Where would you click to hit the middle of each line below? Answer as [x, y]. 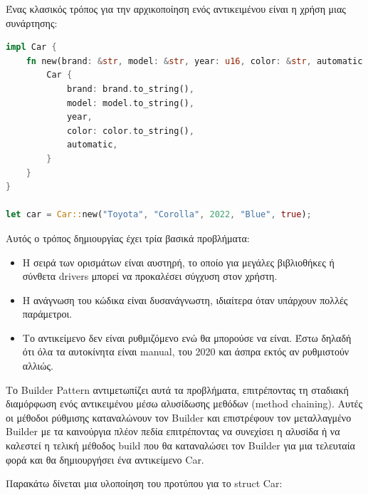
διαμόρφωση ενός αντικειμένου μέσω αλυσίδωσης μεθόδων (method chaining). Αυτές [184, 403]
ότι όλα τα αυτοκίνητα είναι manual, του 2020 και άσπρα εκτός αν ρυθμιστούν [186, 351]
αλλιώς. [38, 366]
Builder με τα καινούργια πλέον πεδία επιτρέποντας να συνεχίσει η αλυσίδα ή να [173, 431]
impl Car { [31, 47]
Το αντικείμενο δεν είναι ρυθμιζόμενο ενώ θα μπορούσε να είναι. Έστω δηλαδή [187, 337]
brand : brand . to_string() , [130, 89]
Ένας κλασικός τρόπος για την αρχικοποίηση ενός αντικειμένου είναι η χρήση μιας [176, 9]
